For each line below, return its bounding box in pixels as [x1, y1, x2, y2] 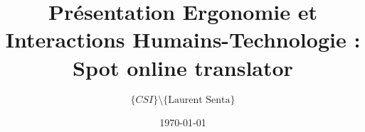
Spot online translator [73, 53, 293, 82]
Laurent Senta [168, 94, 231, 105]
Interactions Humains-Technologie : [5, 25, 361, 54]
